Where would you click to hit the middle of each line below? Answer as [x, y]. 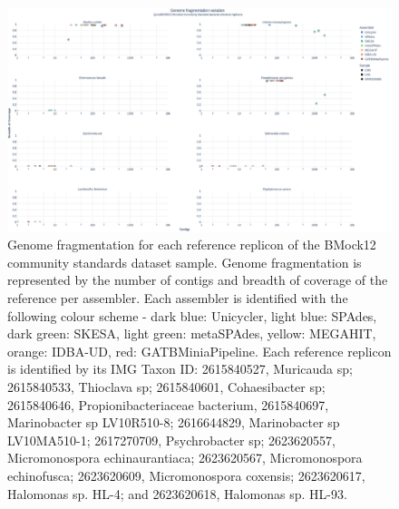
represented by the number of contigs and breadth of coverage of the [198, 280]
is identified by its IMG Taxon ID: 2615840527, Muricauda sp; [180, 369]
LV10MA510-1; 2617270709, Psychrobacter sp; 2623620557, [171, 440]
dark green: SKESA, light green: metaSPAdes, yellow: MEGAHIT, [192, 333]
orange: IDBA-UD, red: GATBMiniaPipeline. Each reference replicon [199, 351]
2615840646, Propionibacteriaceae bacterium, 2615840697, [168, 404]
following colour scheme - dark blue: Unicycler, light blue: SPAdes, [192, 315]
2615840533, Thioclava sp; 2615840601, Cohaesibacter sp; [166, 386]
